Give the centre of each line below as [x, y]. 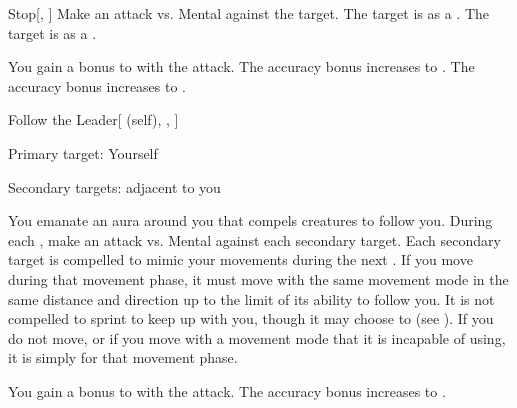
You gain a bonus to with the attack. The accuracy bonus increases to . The [241, 66]
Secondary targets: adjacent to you [114, 186]
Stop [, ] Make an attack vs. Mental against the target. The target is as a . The [249, 13]
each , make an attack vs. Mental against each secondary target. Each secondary [254, 239]
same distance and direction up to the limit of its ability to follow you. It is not [251, 298]
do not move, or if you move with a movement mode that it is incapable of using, [257, 337]
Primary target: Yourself [83, 152]
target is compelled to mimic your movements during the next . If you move [240, 259]
